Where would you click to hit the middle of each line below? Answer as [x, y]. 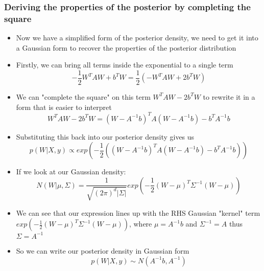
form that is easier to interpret [64, 107]
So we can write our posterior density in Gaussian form [103, 250]
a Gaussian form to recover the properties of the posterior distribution [126, 47]
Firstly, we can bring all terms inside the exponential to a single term [125, 65]
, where [140, 224]
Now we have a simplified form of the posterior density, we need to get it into [137, 38]
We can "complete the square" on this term [83, 96]
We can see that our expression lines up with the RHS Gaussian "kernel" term [138, 212]
